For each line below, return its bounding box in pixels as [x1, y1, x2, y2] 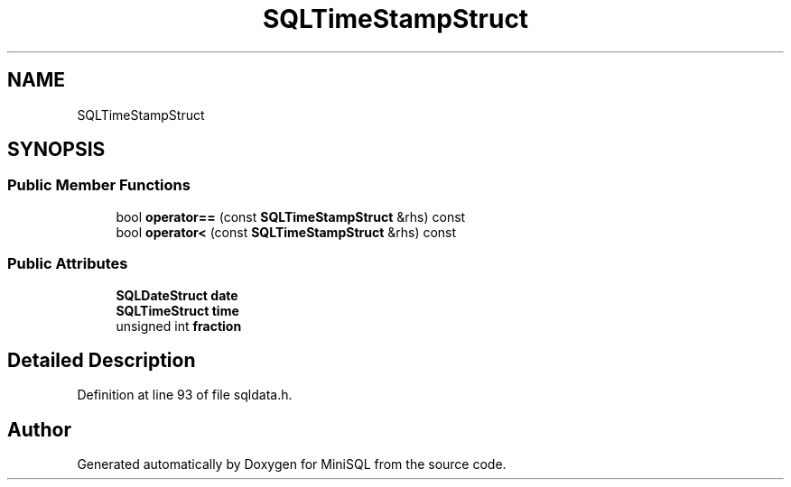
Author [7, 418, 71, 441]
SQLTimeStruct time [116, 302, 239, 318]
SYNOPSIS [7, 138, 106, 161]
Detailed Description [7, 348, 196, 372]
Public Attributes [7, 254, 128, 273]
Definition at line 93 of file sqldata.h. [77, 387, 293, 403]
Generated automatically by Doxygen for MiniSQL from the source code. [77, 456, 507, 473]
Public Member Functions [7, 176, 191, 195]
